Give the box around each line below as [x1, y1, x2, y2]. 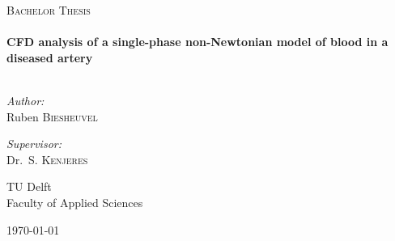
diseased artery [6, 49, 93, 66]
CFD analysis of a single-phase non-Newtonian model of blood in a [6, 33, 389, 50]
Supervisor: [6, 135, 62, 152]
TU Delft [6, 178, 52, 195]
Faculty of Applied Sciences [6, 193, 143, 210]
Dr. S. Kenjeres [6, 150, 88, 167]
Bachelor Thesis [6, 2, 91, 18]
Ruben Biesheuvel [6, 108, 98, 125]
